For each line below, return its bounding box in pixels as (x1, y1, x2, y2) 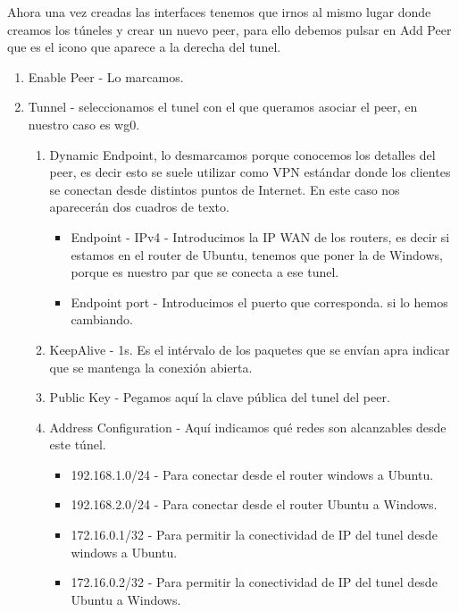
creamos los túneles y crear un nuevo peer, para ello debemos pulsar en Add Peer (7, 20, 452, 38)
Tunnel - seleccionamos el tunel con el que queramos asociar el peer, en (28, 97, 418, 116)
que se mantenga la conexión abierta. (49, 357, 253, 376)
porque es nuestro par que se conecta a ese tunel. (71, 263, 339, 281)
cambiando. (71, 310, 134, 329)
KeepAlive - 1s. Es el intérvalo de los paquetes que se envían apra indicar (49, 340, 450, 358)
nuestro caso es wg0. (28, 114, 140, 133)
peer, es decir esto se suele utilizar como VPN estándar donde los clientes (49, 163, 451, 181)
